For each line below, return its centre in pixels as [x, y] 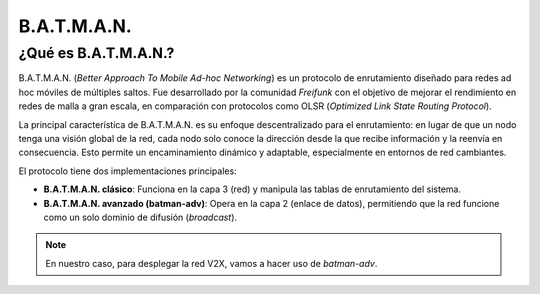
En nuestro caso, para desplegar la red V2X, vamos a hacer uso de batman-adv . [211, 263]
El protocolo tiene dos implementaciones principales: [127, 171]
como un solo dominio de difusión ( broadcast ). [140, 217]
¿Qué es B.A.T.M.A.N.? [96, 53]
